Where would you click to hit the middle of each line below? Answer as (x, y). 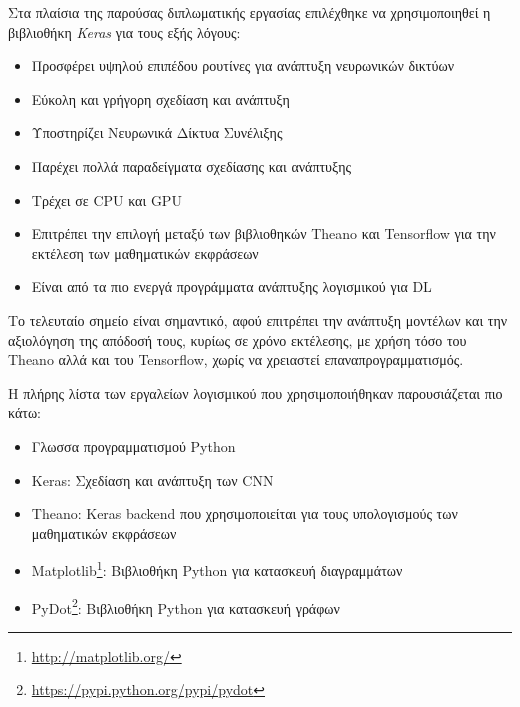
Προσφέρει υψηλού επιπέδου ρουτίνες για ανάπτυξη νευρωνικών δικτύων (242, 65)
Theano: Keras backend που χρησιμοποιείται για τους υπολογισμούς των (244, 513)
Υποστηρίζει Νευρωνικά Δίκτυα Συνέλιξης (157, 132)
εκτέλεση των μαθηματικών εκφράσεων (145, 252)
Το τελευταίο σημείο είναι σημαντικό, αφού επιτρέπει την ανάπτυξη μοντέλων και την (258, 319)
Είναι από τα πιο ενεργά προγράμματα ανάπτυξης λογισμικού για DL (231, 286)
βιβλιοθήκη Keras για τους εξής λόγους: (124, 31)
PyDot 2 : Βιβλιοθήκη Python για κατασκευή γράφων (185, 606)
